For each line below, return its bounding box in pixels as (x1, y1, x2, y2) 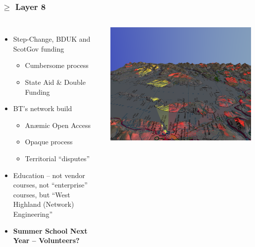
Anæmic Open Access (25, 120, 91, 130)
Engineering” (13, 208, 52, 219)
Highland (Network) (13, 199, 74, 209)
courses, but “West (13, 189, 70, 199)
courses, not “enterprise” (13, 180, 88, 190)
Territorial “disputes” (25, 153, 90, 163)
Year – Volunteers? (13, 235, 80, 246)
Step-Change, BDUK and (13, 34, 91, 44)
